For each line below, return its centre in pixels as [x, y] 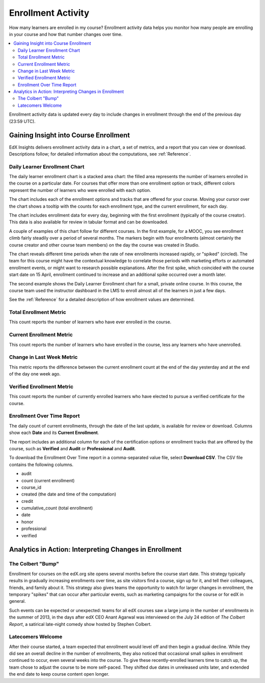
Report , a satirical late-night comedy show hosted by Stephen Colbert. [80, 624]
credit [27, 501]
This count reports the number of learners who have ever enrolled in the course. [90, 322]
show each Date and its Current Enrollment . [54, 433]
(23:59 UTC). [22, 121]
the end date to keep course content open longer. [59, 674]
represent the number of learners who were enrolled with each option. [80, 190]
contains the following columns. [41, 465]
